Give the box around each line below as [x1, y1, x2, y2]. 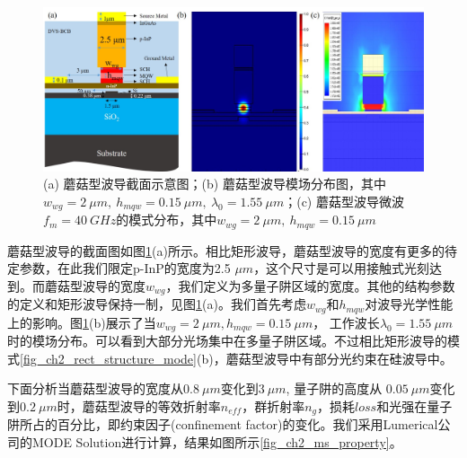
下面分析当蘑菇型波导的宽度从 [7, 379, 183, 398]
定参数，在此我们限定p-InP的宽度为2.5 [7, 259, 231, 277]
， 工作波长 [313, 313, 380, 331]
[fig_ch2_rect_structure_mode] [20, 348, 197, 367]
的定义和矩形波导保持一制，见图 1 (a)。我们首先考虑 [7, 295, 306, 313]
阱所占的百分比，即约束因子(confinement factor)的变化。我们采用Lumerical [7, 415, 438, 434]
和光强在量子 [376, 397, 453, 416]
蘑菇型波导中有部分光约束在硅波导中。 [225, 348, 453, 367]
